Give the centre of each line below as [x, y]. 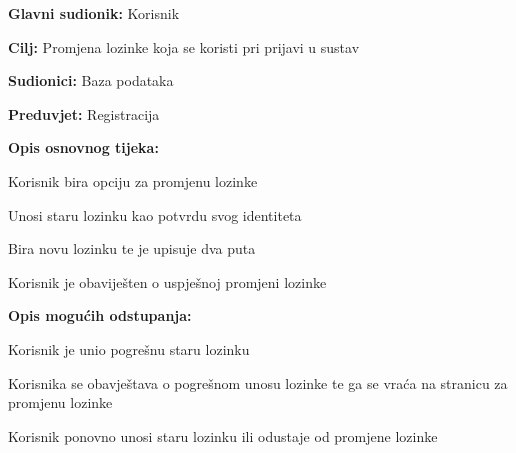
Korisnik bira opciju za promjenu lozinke [133, 180]
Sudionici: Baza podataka [91, 80]
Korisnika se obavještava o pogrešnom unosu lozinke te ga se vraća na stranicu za [258, 382]
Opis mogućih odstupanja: [100, 315]
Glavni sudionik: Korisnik [94, 13]
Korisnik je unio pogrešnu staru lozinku [129, 348]
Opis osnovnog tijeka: [83, 147]
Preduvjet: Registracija [84, 113]
